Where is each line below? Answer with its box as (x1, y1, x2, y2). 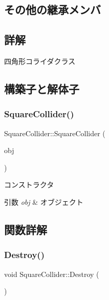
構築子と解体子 (4, 80, 79, 96)
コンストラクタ (4, 179, 54, 190)
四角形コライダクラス (4, 55, 76, 66)
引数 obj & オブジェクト (4, 196, 83, 207)
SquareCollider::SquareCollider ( (4, 127, 105, 138)
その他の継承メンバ (4, 2, 101, 17)
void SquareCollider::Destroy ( (4, 268, 99, 279)
